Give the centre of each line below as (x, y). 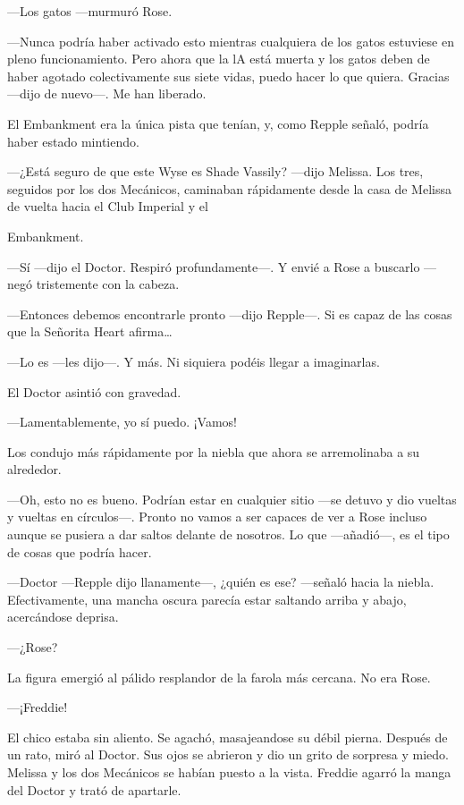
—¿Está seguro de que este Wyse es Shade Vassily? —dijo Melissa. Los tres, (215, 171)
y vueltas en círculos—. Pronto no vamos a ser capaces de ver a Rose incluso (217, 517)
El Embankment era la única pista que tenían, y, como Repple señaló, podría (218, 123)
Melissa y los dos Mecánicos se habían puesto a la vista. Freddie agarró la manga (229, 772)
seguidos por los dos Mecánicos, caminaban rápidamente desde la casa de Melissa (229, 188)
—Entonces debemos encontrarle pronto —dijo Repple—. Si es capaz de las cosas (230, 314)
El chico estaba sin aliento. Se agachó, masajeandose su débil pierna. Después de (228, 737)
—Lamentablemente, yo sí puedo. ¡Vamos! (122, 422)
